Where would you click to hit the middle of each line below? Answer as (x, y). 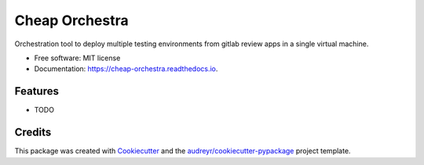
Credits (33, 133)
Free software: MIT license (77, 58)
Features (37, 91)
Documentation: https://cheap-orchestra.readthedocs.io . (126, 69)
